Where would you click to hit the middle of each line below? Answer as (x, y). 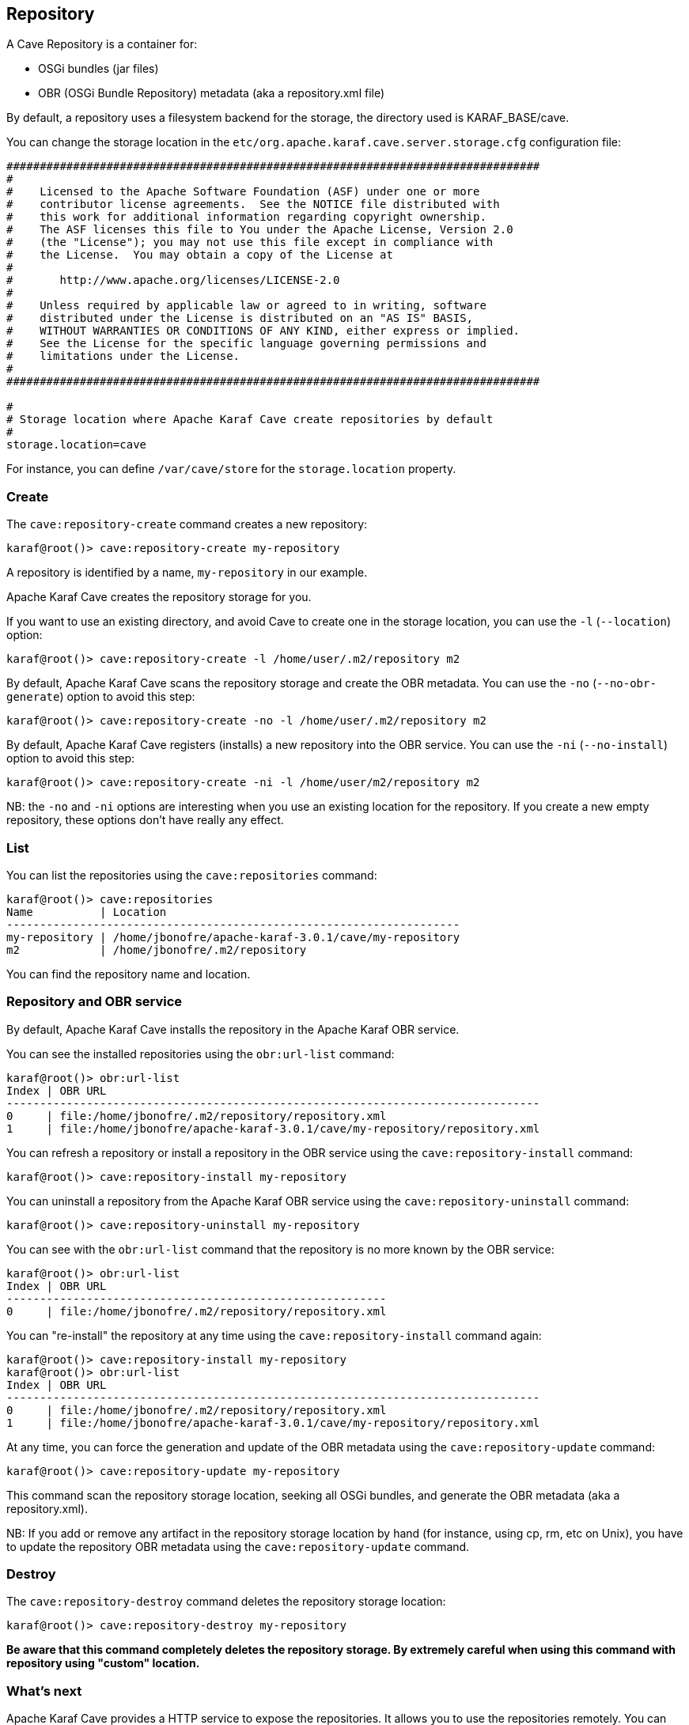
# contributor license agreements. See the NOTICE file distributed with (253, 204)
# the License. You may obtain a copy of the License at (200, 255)
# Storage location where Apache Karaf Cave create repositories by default (250, 420)
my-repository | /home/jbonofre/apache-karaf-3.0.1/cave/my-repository (233, 937)
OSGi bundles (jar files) (98, 69)
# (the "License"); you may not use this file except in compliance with (250, 242)
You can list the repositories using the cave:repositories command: (192, 875)
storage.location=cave (77, 445)
